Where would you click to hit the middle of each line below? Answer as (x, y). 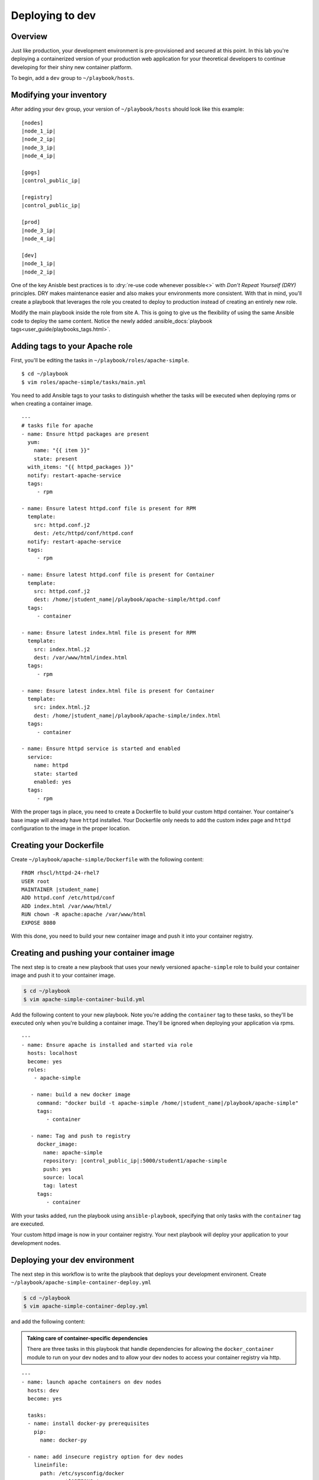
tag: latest (61, 1186)
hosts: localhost (53, 1053)
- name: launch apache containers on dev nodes (92, 1382)
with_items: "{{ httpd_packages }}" (81, 467)
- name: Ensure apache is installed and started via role (107, 1045)
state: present (56, 459)
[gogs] (31, 172)
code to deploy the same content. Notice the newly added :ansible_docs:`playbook (112, 321)
